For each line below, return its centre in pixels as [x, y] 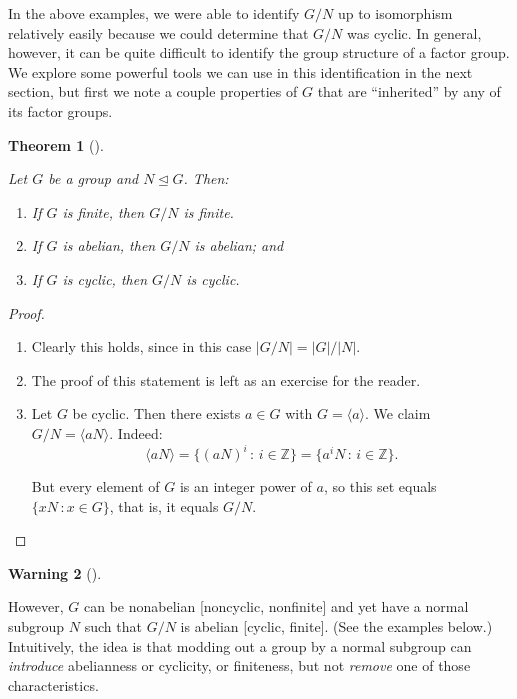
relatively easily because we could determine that [158, 32]
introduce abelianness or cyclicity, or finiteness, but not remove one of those [239, 665]
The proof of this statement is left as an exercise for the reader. [226, 379]
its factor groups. [60, 110]
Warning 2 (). [55, 572]
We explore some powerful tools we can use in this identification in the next [240, 71]
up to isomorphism [395, 13]
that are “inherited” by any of [409, 91]
